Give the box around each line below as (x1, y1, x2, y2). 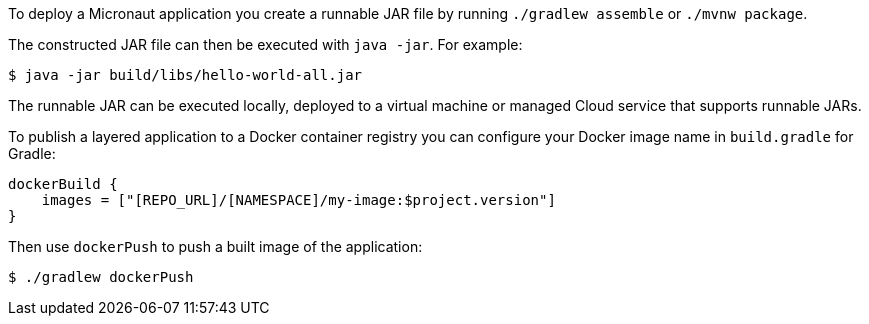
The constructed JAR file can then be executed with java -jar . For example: (8, 36, 523, 53)
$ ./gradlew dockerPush (8, 269, 194, 285)
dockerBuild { (8, 176, 118, 192)
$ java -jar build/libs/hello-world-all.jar (8, 67, 363, 83)
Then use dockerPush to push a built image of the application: (8, 238, 423, 255)
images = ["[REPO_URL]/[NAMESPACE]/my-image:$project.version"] (41, 192, 556, 208)
